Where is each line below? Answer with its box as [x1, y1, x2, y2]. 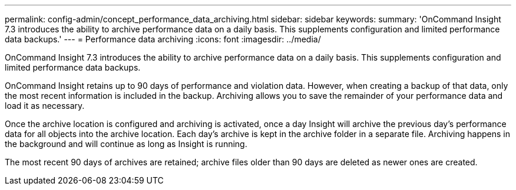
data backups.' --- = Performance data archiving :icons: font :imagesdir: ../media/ [5, 34, 321, 44]
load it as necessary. [5, 101, 85, 111]
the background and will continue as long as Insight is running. [5, 139, 247, 149]
